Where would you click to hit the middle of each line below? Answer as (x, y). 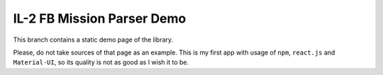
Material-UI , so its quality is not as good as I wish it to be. (101, 62)
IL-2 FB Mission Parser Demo (100, 18)
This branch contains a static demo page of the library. (93, 40)
